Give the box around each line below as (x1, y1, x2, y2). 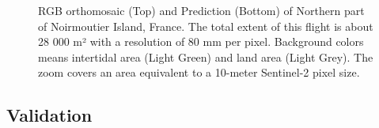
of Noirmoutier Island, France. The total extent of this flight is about (38, 17, 373, 34)
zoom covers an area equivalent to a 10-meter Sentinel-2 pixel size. (38, 64, 360, 81)
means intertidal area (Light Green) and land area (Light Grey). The (38, 48, 373, 65)
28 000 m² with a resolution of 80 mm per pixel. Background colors (38, 33, 364, 50)
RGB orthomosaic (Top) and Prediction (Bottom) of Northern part (38, 2, 365, 18)
